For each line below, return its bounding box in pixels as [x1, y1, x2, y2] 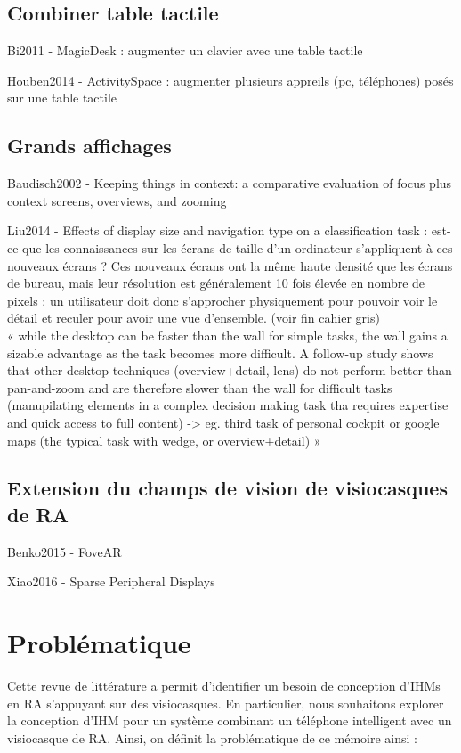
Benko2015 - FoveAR [7, 542, 122, 561]
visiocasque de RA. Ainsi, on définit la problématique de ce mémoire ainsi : [7, 728, 418, 747]
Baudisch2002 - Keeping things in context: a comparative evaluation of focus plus [7, 174, 452, 192]
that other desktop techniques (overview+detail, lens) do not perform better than [7, 361, 452, 380]
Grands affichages [7, 132, 172, 160]
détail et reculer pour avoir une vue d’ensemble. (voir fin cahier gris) [7, 308, 380, 327]
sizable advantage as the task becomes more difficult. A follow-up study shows [7, 343, 433, 362]
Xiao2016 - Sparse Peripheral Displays [7, 572, 215, 591]
